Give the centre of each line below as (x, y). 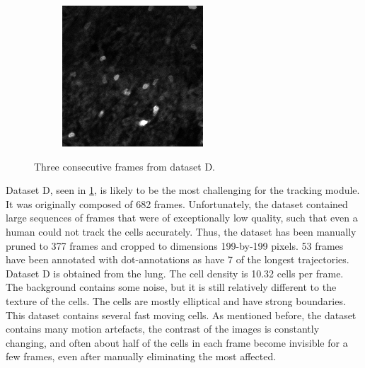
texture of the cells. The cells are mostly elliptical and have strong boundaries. (176, 300)
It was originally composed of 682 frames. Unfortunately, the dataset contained (177, 203)
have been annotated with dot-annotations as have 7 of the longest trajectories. (178, 259)
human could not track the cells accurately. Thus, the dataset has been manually (181, 231)
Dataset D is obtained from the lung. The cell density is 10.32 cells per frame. (175, 273)
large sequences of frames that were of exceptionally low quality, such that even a (182, 218)
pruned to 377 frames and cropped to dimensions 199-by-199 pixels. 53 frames (175, 245)
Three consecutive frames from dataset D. (125, 166)
